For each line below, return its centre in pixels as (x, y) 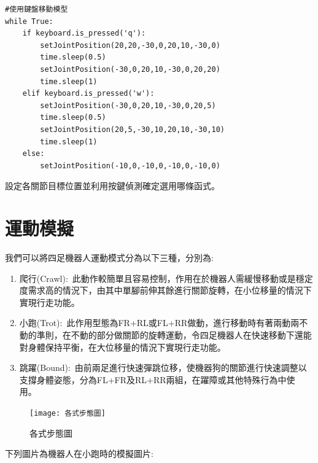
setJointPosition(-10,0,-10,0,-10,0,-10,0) (130, 165)
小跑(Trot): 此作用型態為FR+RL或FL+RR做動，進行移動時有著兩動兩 (159, 323)
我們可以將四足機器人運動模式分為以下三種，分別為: (109, 258)
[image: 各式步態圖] (68, 413)
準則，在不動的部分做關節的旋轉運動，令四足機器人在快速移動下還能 (174, 335)
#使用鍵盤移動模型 (37, 9)
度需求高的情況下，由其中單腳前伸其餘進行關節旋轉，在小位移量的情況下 (165, 290)
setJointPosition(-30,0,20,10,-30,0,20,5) (128, 105)
